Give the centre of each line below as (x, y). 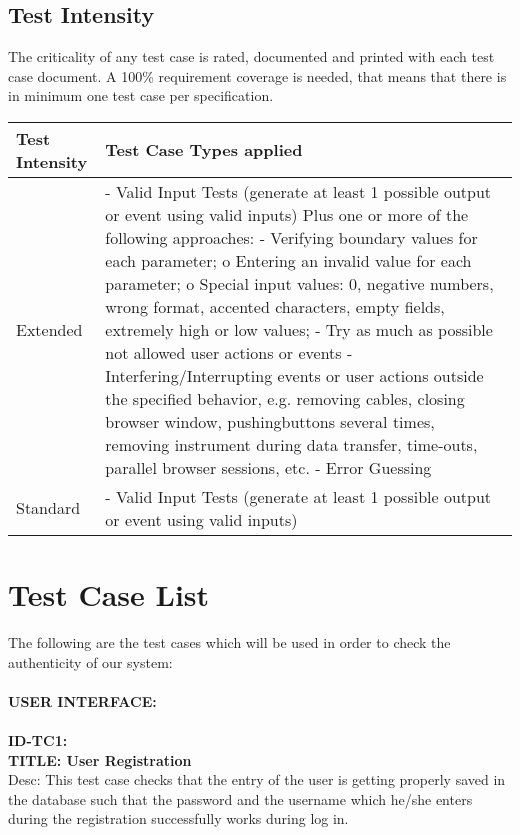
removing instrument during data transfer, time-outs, (291, 444)
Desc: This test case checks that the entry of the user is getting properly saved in (257, 779)
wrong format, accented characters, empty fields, (275, 306)
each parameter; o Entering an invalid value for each (288, 260)
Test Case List (109, 594)
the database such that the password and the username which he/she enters (240, 798)
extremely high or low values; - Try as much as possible (299, 329)
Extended (49, 329)
